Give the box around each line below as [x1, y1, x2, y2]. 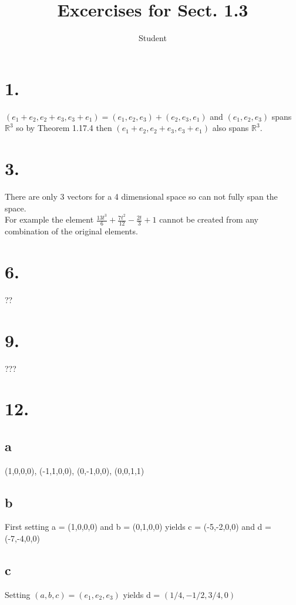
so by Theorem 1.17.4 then [16, 122, 112, 134]
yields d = [123, 588, 160, 600]
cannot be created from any [159, 213, 258, 226]
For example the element [5, 213, 94, 226]
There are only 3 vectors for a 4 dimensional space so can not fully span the [5, 190, 278, 202]
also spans [212, 122, 249, 134]
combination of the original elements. [5, 225, 138, 237]
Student [139, 32, 167, 44]
